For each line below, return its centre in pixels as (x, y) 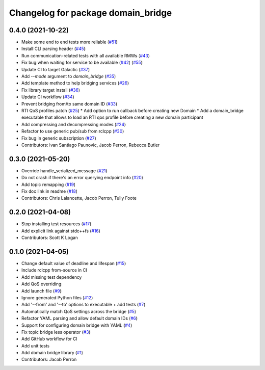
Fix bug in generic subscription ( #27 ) (59, 138)
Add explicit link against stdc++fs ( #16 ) (61, 231)
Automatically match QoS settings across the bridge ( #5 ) (79, 311)
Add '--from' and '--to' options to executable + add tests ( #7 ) (83, 305)
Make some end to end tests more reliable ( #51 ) (69, 42)
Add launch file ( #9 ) (41, 291)
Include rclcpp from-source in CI (54, 270)
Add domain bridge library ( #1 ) (52, 353)
